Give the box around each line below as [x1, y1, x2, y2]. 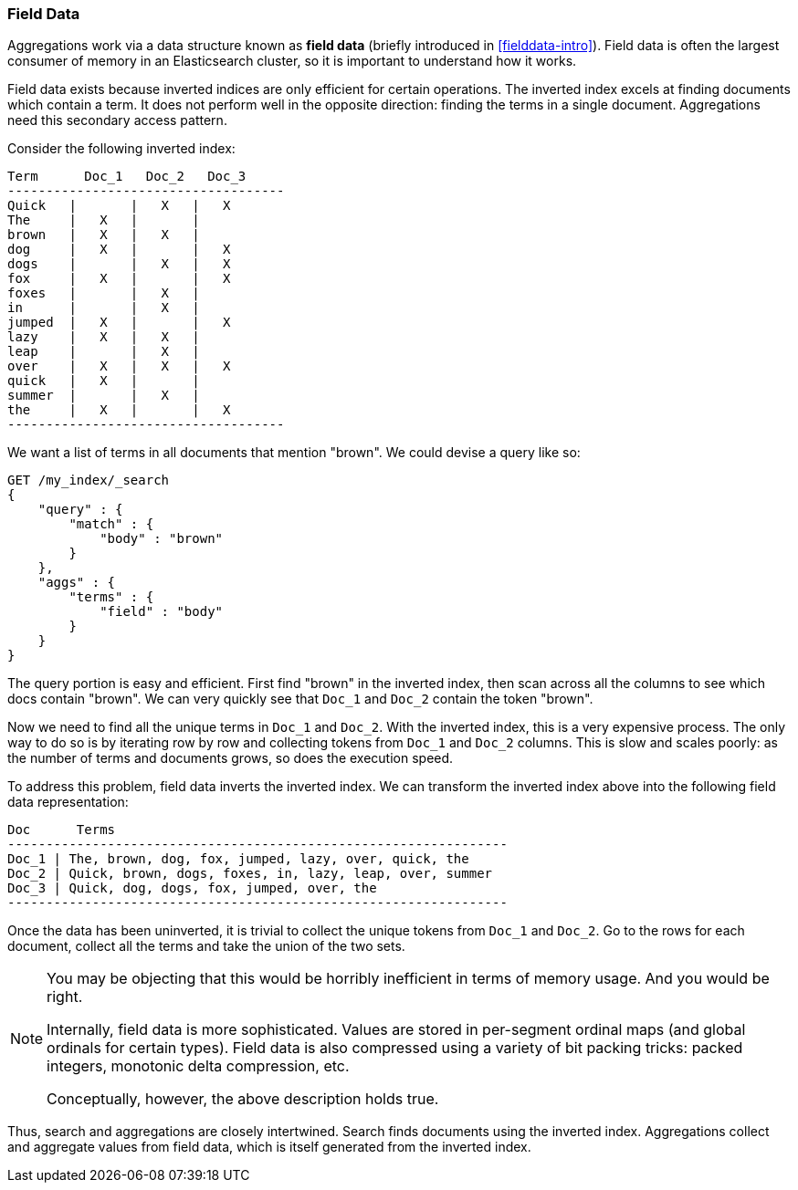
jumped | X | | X [7, 315, 231, 330]
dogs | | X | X [7, 256, 231, 272]
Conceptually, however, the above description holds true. [47, 1090, 439, 1109]
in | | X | [7, 300, 200, 316]
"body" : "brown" [100, 531, 224, 547]
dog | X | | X [7, 242, 231, 257]
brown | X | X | [7, 227, 200, 243]
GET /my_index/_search [7, 473, 170, 488]
